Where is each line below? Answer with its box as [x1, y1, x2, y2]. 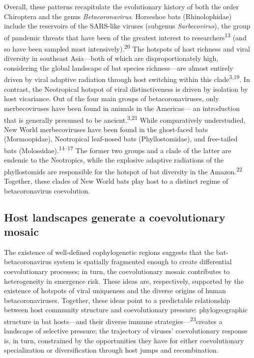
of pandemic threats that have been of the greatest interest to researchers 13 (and [4, 30, 247, 42]
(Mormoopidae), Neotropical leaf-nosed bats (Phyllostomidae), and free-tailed [4, 134, 238, 144]
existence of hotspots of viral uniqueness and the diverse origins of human [4, 285, 226, 296]
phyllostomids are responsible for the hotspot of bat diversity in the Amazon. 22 [4, 165, 242, 176]
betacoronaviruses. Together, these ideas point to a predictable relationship [4, 295, 230, 305]
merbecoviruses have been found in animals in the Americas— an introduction [4, 103, 240, 113]
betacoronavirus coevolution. [4, 185, 90, 195]
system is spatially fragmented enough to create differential [54, 256, 232, 267]
